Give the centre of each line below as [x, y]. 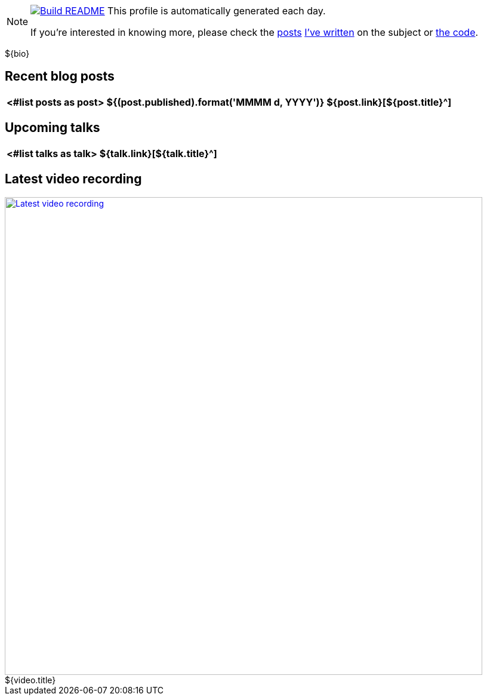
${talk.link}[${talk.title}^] [158, 153]
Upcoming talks [53, 128]
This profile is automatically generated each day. [217, 11]
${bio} [17, 53]
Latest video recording [73, 179]
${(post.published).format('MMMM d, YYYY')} [215, 102]
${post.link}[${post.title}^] [389, 102]
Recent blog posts [60, 76]
